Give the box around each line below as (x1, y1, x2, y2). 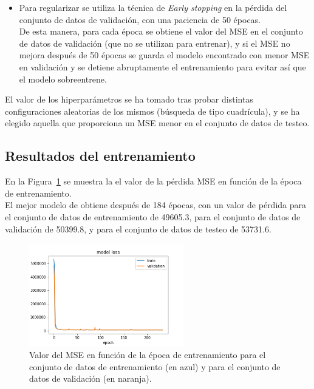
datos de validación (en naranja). (29, 372, 152, 385)
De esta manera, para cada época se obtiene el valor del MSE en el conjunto (19, 25, 303, 38)
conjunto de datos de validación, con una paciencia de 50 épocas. (19, 13, 261, 25)
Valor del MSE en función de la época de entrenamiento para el (29, 348, 266, 361)
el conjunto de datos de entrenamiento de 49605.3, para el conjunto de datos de (5, 210, 301, 223)
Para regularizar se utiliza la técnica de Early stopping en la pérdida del (19, 1, 287, 13)
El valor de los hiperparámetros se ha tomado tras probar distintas (5, 93, 253, 106)
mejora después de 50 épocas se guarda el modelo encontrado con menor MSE (19, 49, 310, 61)
